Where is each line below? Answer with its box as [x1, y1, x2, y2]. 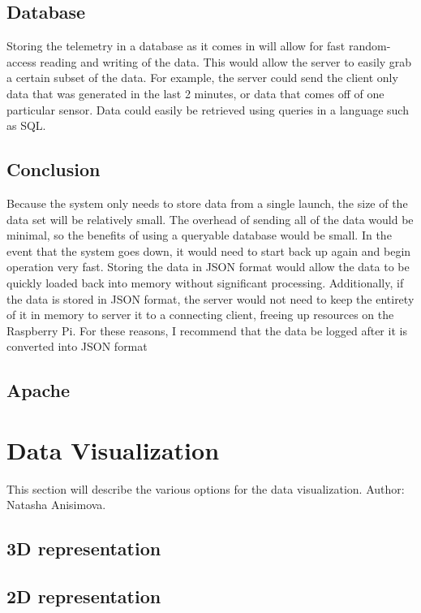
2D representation [6, 584, 161, 609]
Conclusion [6, 157, 101, 182]
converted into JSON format [6, 338, 148, 355]
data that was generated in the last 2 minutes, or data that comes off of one [6, 84, 384, 101]
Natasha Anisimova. [6, 496, 106, 513]
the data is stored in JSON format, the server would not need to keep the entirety [6, 290, 415, 307]
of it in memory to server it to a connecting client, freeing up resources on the [6, 306, 394, 323]
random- [348, 37, 391, 54]
